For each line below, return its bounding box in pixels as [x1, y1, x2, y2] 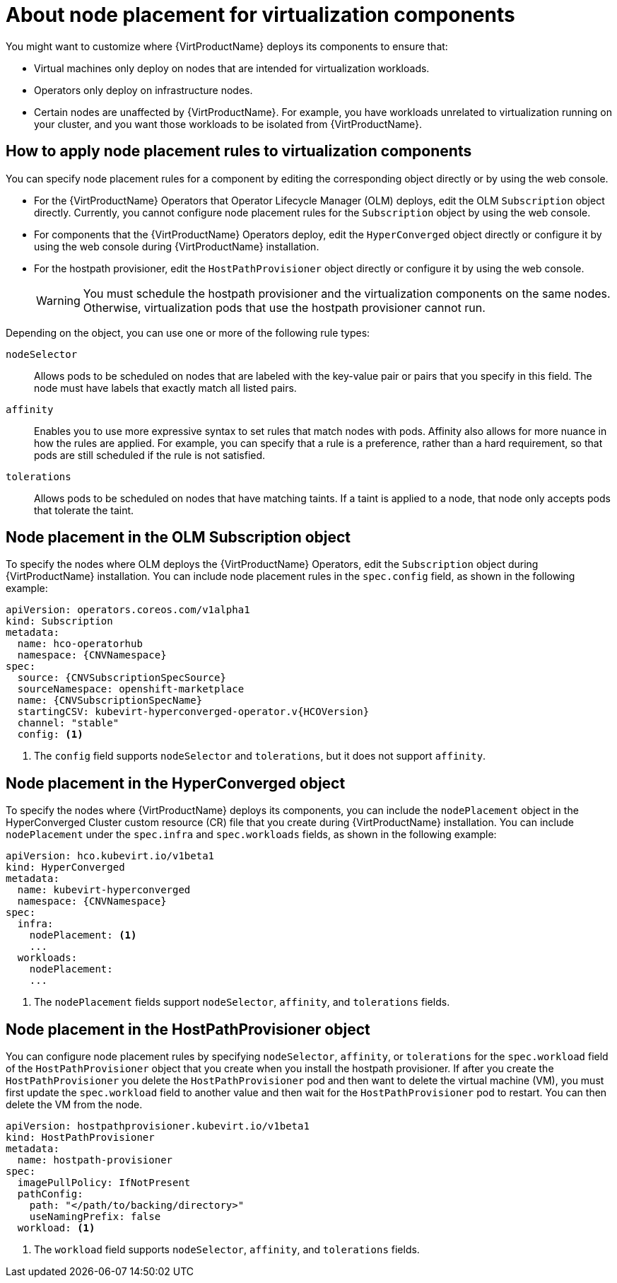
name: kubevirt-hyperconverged [17, 884, 191, 896]
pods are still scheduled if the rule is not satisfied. [34, 448, 266, 461]
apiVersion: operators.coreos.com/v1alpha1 [6, 604, 250, 616]
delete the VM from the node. [6, 1098, 143, 1111]
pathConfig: [17, 1188, 83, 1200]
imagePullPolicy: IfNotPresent [17, 1177, 191, 1189]
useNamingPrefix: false [29, 1211, 161, 1223]
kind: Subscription [6, 615, 113, 627]
